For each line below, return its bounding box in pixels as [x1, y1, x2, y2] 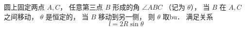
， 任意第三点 [60, 2, 103, 12]
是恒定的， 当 [45, 11, 89, 21]
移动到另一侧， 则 [98, 11, 155, 21]
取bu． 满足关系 [163, 11, 213, 21]
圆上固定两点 [4, 2, 45, 12]
